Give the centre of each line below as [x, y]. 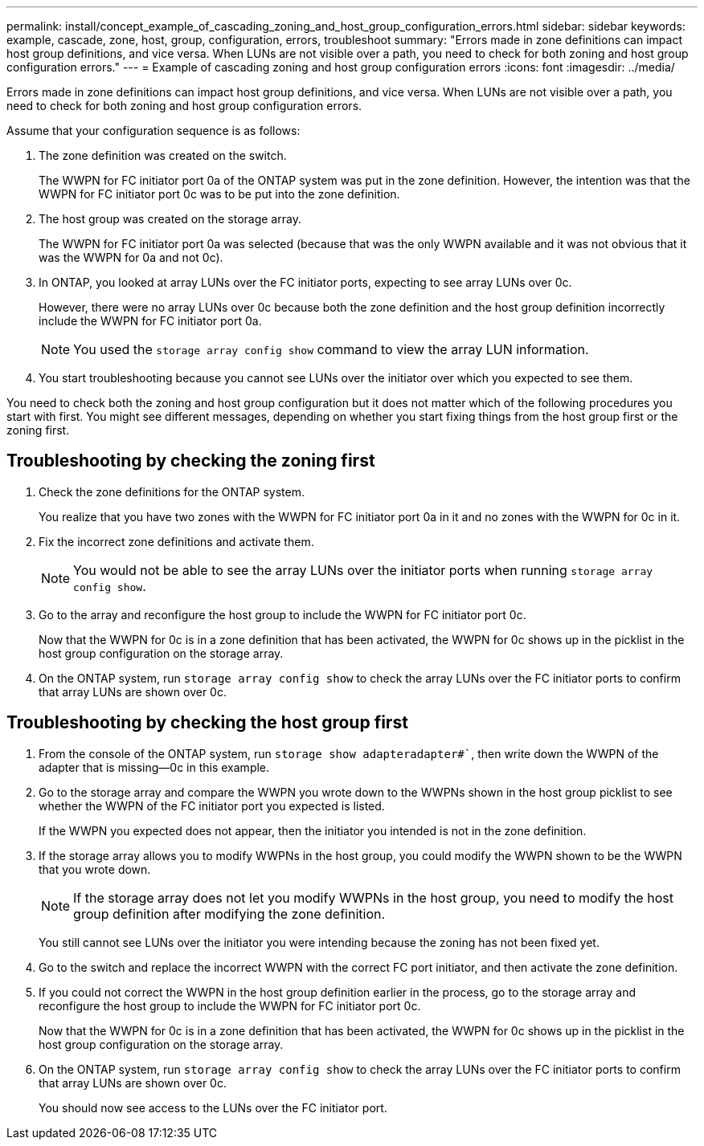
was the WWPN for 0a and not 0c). [131, 257]
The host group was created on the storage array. [170, 219]
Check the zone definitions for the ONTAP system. [172, 491]
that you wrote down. [95, 869]
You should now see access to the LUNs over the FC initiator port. [213, 1107]
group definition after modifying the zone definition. [229, 914]
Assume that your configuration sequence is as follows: [153, 131]
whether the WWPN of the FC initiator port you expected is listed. [212, 805]
